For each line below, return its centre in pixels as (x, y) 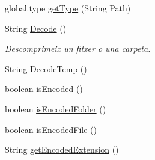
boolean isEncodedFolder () (56, 109)
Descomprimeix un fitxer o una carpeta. (78, 48)
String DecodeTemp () (46, 68)
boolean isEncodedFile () (51, 129)
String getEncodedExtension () (62, 149)
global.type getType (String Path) (68, 8)
